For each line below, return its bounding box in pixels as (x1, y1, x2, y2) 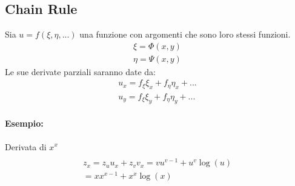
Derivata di (5, 140, 47, 153)
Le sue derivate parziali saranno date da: (5, 65, 156, 78)
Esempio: (5, 117, 44, 130)
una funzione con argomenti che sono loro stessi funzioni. (79, 28, 291, 41)
